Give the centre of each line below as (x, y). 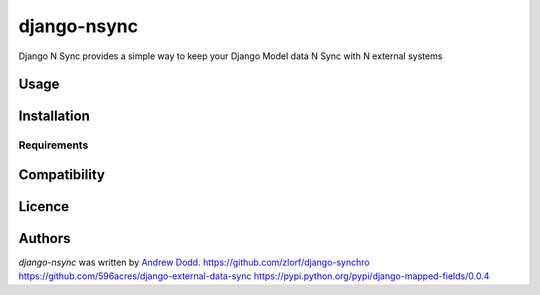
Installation (54, 116)
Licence (44, 206)
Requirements (53, 145)
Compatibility (61, 174)
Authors (44, 238)
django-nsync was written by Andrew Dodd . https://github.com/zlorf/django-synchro (194, 262)
